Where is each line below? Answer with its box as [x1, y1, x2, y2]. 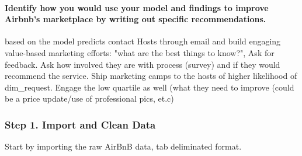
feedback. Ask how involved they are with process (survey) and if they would [5, 58, 280, 70]
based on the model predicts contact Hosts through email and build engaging [5, 35, 281, 47]
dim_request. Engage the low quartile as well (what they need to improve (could [5, 81, 294, 93]
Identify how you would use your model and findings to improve [5, 1, 269, 13]
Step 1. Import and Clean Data [5, 117, 156, 131]
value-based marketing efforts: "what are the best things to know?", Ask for [5, 46, 275, 58]
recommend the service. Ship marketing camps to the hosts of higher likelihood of [5, 70, 297, 82]
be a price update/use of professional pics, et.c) [5, 92, 174, 105]
